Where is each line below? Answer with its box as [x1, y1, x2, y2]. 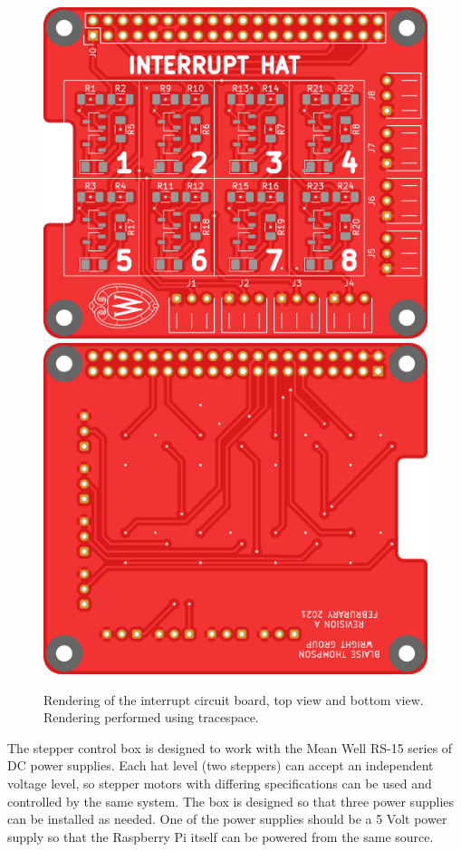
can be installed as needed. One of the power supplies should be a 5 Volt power [7, 809, 447, 828]
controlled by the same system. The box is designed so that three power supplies [7, 791, 455, 810]
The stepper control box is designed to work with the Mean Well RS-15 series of [7, 738, 453, 757]
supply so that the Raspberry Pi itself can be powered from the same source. [7, 827, 434, 846]
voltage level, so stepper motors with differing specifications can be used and [7, 773, 432, 792]
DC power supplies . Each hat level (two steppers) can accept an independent [7, 756, 434, 775]
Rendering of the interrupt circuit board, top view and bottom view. [43, 690, 424, 709]
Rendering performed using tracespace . [43, 708, 259, 727]
